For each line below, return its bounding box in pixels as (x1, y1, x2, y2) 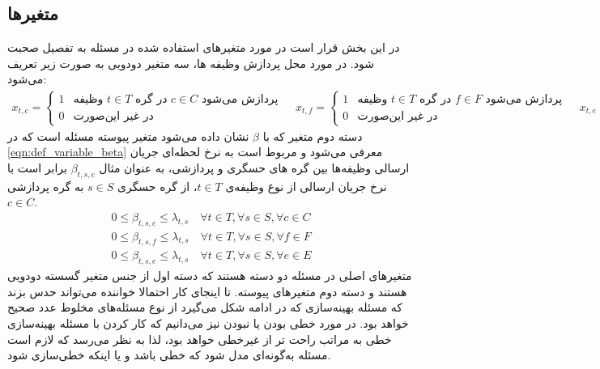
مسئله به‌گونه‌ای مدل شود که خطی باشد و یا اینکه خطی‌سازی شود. (7, 346, 331, 363)
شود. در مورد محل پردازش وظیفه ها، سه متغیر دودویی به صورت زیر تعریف (7, 54, 374, 71)
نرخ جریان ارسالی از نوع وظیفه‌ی (225, 177, 387, 194)
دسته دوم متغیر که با (262, 127, 363, 144)
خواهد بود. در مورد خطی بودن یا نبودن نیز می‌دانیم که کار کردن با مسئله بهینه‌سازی (7, 315, 409, 332)
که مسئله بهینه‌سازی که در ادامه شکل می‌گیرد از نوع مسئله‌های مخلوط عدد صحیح (7, 299, 402, 316)
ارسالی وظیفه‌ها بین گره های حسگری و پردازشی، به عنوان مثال (99, 159, 410, 176)
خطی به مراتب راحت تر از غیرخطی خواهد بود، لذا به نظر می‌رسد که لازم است (7, 330, 392, 347)
